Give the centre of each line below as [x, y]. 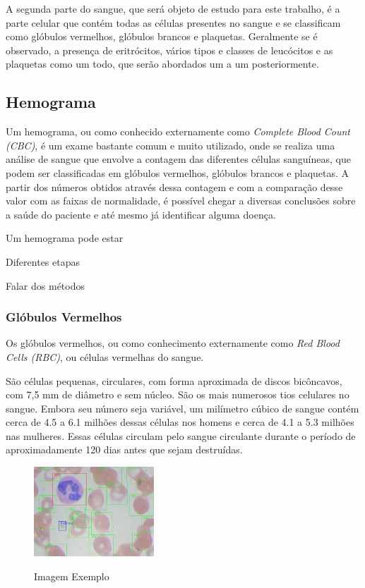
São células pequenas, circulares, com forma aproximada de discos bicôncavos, [174, 380]
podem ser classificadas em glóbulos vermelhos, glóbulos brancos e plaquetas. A [178, 172]
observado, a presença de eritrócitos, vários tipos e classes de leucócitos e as [169, 50]
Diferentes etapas [43, 261]
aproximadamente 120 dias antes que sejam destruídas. [124, 449]
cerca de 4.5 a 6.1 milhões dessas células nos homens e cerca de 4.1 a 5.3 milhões [180, 422]
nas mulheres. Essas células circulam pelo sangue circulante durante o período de [181, 435]
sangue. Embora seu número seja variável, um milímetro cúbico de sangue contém [182, 408]
